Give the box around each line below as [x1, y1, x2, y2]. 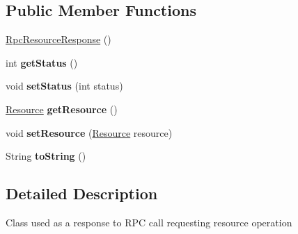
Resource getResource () [6, 101, 118, 116]
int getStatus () [6, 55, 78, 69]
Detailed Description [6, 183, 158, 204]
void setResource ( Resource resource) [6, 125, 173, 140]
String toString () [6, 149, 86, 163]
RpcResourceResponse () [6, 32, 111, 47]
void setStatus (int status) [6, 78, 123, 93]
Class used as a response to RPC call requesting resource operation [6, 215, 292, 229]
